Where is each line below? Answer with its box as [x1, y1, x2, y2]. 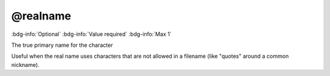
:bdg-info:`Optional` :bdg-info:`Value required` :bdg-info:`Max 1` [11, 30, 172, 38]
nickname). [11, 61, 40, 68]
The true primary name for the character [11, 41, 113, 49]
